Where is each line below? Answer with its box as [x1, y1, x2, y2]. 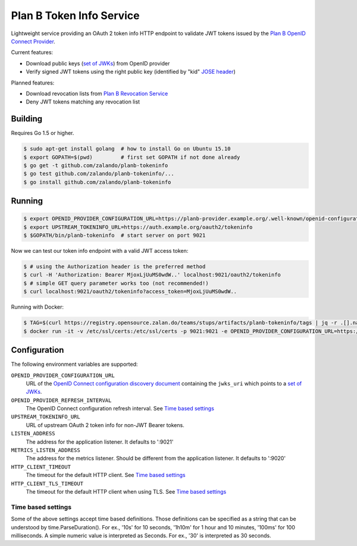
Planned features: [11, 79, 55, 86]
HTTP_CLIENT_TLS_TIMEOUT [11, 480, 83, 487]
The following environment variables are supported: [11, 360, 138, 368]
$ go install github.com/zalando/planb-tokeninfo [23, 178, 171, 186]
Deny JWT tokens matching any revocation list [26, 98, 140, 105]
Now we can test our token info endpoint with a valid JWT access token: [11, 247, 189, 255]
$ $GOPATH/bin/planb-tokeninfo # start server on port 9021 [23, 232, 206, 239]
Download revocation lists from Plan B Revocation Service [26, 90, 168, 97]
